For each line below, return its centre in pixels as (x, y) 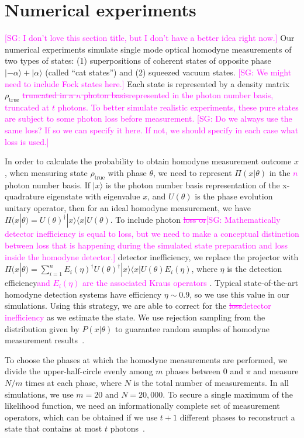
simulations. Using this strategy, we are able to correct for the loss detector (138, 306)
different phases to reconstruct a (237, 417)
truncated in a (48, 95)
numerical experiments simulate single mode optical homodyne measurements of (148, 49)
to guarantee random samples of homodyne (192, 328)
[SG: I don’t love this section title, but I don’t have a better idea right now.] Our (150, 38)
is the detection (255, 269)
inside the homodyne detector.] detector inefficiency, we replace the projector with (152, 256)
